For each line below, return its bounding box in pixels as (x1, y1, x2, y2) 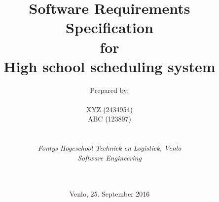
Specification (66, 17, 153, 38)
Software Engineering (77, 152, 142, 162)
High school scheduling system (3, 56, 216, 76)
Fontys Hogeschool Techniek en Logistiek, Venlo (37, 143, 182, 153)
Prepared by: (90, 84, 129, 95)
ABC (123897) (87, 114, 132, 124)
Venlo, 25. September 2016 (69, 188, 150, 199)
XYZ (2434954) (86, 104, 133, 114)
